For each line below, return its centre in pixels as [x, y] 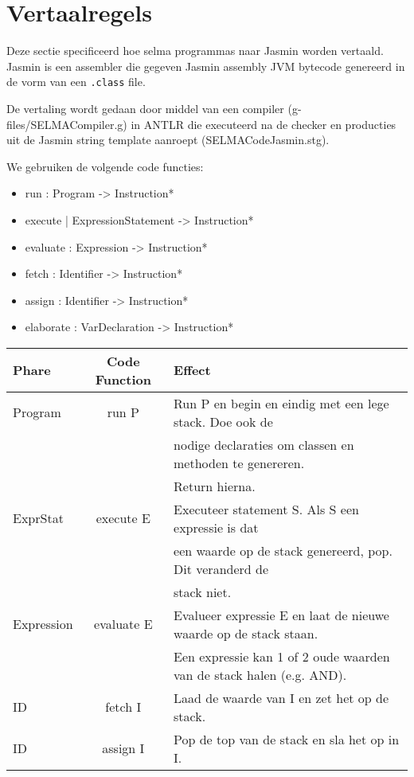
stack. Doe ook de [223, 421]
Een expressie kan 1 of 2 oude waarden [282, 656]
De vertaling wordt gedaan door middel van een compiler [145, 108]
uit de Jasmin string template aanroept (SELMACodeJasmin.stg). [168, 140]
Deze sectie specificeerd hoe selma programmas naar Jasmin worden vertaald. [195, 51]
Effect [192, 370]
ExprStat [38, 518]
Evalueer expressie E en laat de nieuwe [281, 615]
